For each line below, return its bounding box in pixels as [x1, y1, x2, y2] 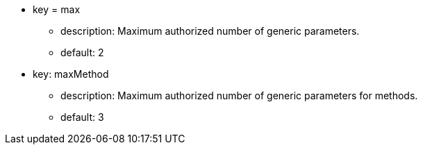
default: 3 [60, 111, 104, 123]
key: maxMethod [33, 68, 109, 80]
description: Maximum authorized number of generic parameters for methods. [60, 90, 418, 101]
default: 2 [60, 47, 104, 58]
